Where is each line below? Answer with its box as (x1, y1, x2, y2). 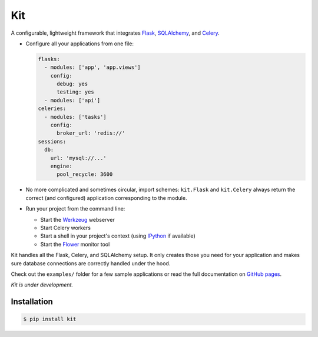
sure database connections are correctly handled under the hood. (11, 259, 171, 267)
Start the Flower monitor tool (40, 241, 110, 248)
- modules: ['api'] (44, 97, 101, 104)
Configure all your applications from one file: (25, 40, 134, 47)
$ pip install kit (23, 316, 77, 323)
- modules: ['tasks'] (44, 114, 107, 120)
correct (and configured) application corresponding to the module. (25, 194, 187, 201)
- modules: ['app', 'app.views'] (44, 64, 141, 71)
